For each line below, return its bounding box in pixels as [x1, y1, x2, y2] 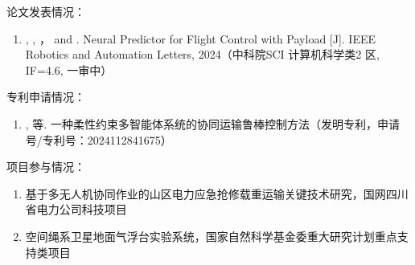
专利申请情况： [6, 88, 85, 105]
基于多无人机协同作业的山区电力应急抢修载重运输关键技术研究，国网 [25, 185, 386, 202]
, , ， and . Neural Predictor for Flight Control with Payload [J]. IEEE [25, 30, 376, 47]
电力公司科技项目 [36, 201, 127, 218]
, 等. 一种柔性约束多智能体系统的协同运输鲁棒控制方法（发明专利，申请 [25, 115, 400, 132]
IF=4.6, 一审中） [25, 61, 113, 78]
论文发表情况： [6, 3, 85, 19]
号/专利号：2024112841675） [25, 131, 172, 148]
